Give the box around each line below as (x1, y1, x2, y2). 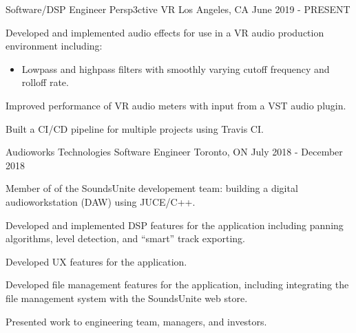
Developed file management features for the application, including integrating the (6, 277, 349, 292)
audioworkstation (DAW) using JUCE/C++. (6, 194, 196, 208)
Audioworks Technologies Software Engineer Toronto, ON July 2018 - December (6, 144, 343, 159)
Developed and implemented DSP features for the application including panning (6, 217, 344, 232)
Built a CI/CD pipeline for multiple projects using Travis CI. (6, 121, 264, 136)
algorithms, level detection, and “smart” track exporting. (6, 231, 245, 246)
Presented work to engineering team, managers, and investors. (6, 314, 267, 328)
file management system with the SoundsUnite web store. (6, 290, 248, 305)
